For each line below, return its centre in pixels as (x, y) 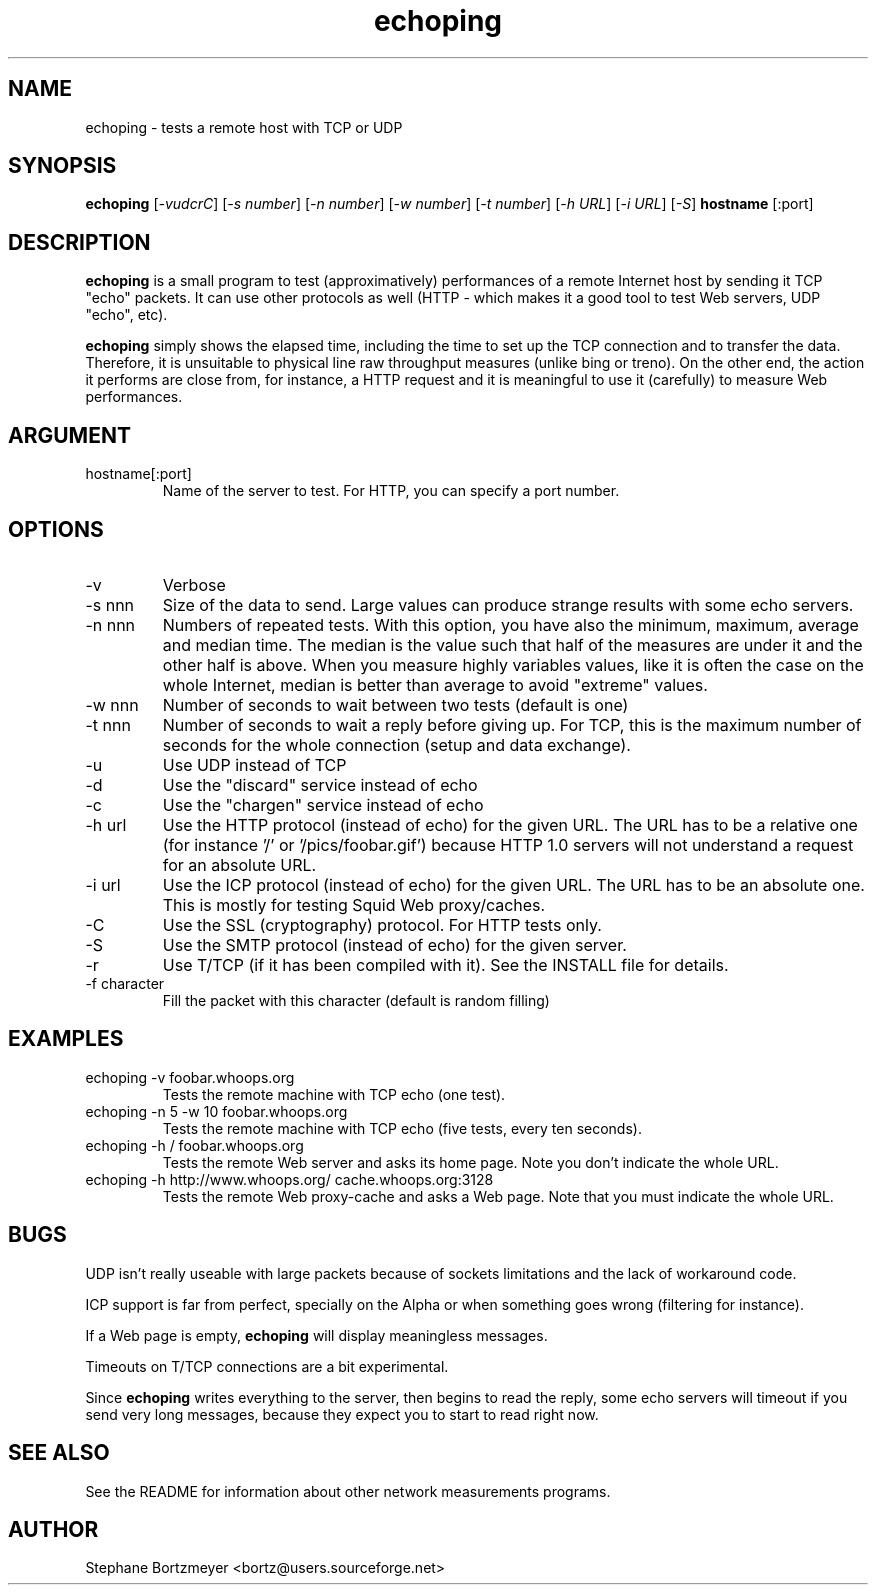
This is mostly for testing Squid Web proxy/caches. (354, 904)
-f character (125, 983)
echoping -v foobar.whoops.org (190, 1077)
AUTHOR (53, 1529)
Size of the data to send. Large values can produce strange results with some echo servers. (508, 604)
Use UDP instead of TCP (254, 764)
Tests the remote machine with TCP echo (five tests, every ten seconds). (402, 1128)
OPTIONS (56, 529)
